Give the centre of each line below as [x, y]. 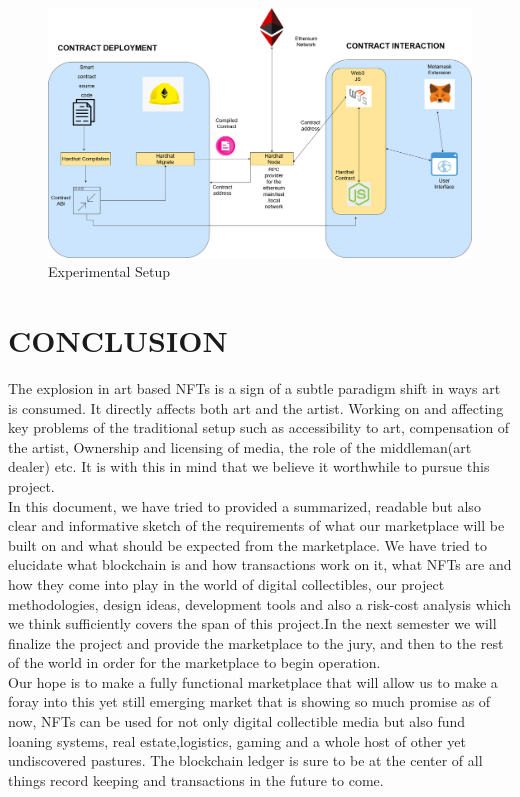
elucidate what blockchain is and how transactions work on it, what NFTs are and [260, 564]
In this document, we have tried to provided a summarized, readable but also [244, 505]
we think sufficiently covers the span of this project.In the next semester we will [252, 623]
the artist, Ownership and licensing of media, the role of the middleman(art [240, 446]
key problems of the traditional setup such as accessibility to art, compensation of [259, 427]
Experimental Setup [109, 271]
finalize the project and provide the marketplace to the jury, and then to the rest [256, 642]
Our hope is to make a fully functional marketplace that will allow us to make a [253, 681]
